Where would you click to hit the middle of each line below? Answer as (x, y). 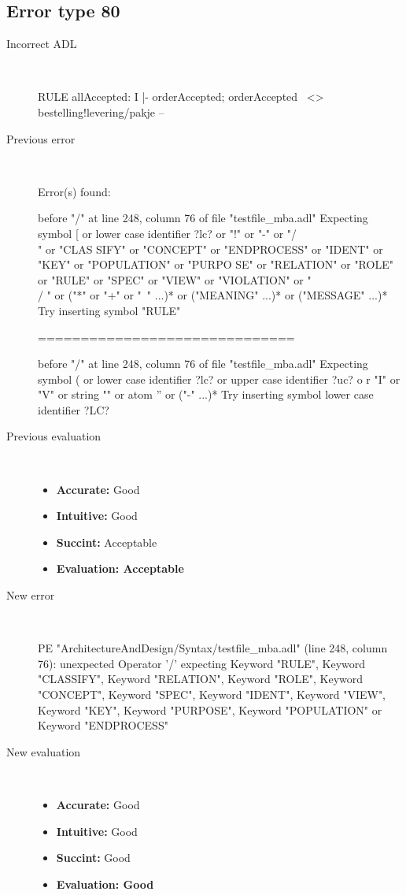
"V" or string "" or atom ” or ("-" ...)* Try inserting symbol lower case (206, 394)
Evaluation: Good (105, 884)
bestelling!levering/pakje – (101, 111)
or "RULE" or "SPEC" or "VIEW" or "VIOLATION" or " (175, 279)
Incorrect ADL (42, 44)
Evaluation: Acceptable (120, 568)
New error (31, 595)
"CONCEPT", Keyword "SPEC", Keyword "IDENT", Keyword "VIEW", (212, 694)
